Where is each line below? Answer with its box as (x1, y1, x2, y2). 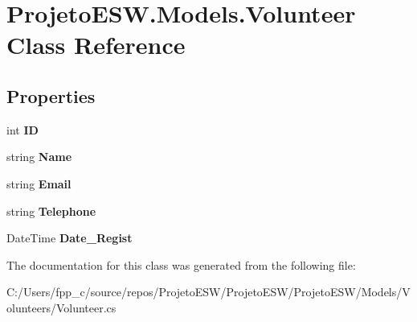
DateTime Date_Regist (6, 229, 133, 246)
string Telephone (6, 202, 96, 219)
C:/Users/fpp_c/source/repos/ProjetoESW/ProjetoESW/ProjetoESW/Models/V (6, 283, 411, 300)
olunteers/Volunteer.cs (6, 299, 117, 316)
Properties (6, 83, 96, 108)
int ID (6, 121, 39, 138)
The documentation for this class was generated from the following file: (6, 256, 356, 273)
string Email (6, 175, 72, 192)
